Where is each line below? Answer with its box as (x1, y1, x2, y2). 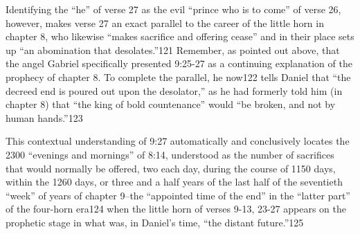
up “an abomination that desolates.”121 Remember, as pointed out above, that (6, 42, 340, 57)
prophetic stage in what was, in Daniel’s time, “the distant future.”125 (6, 215, 304, 229)
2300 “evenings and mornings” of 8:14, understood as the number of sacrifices (6, 147, 334, 161)
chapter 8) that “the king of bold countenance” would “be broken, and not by (6, 97, 336, 111)
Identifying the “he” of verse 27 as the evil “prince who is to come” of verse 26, (6, 2, 341, 16)
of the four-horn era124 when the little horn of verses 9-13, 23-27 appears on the (6, 201, 347, 216)
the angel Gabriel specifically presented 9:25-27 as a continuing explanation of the (6, 56, 352, 71)
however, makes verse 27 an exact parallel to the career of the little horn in (6, 15, 324, 30)
